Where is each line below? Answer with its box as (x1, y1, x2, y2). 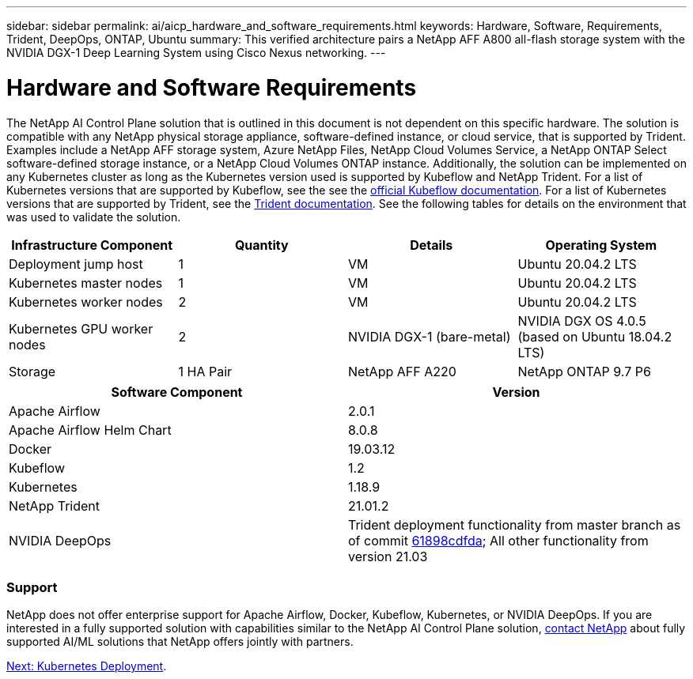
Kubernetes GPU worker (9, 320, 153, 337)
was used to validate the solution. (6, 209, 181, 224)
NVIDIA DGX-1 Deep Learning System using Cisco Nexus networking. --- (6, 46, 386, 59)
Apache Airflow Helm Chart (9, 421, 172, 438)
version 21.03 (348, 548, 428, 564)
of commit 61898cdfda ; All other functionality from (348, 532, 649, 549)
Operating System (545, 236, 657, 253)
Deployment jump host (9, 255, 143, 272)
